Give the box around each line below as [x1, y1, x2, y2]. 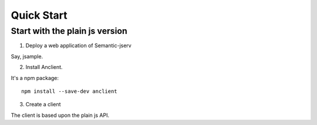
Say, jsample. [11, 53, 43, 60]
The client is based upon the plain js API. [11, 112, 110, 119]
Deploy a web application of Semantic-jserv [25, 42, 131, 49]
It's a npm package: [11, 74, 59, 81]
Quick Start [11, 9, 68, 22]
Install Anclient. [25, 64, 63, 71]
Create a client [25, 101, 61, 108]
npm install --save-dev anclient [21, 88, 117, 95]
